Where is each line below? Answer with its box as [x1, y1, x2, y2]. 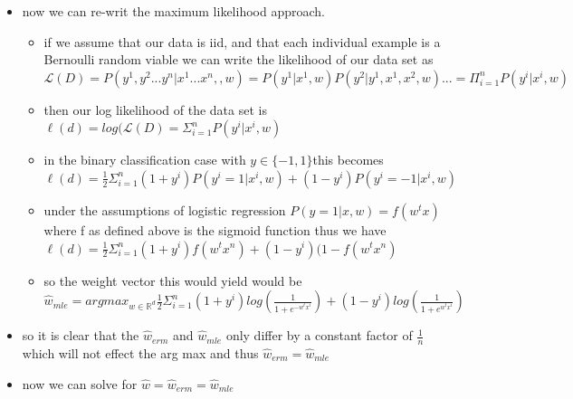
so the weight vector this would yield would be [43, 271, 302, 290]
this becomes [312, 150, 384, 169]
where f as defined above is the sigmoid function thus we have [43, 220, 387, 239]
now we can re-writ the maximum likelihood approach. [22, 2, 325, 20]
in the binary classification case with [43, 150, 246, 169]
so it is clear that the [22, 326, 139, 345]
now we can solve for [22, 374, 138, 393]
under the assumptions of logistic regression [43, 200, 286, 219]
